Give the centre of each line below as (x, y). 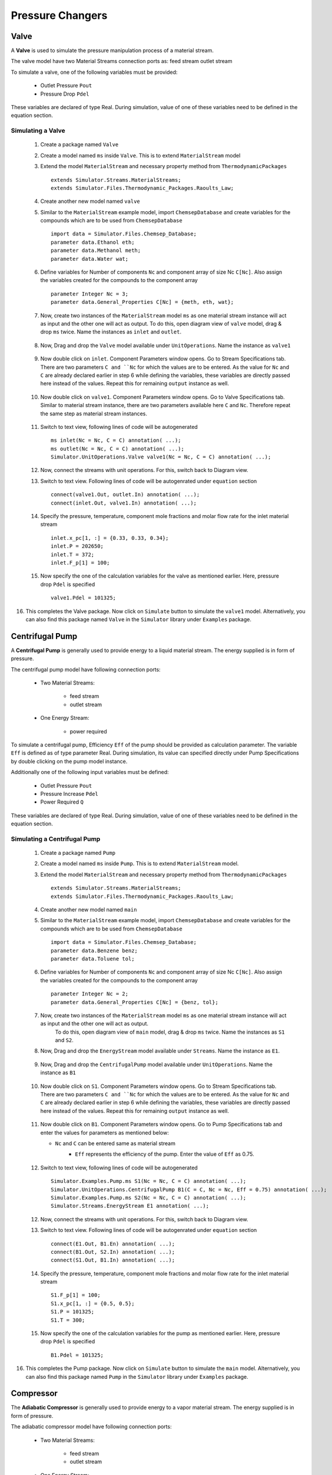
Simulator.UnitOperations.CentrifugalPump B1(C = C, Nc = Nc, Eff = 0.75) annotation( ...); (189, 1189)
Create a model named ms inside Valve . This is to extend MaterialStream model (140, 155)
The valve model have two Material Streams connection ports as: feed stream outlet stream (122, 61)
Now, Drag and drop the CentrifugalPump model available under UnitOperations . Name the (157, 1064)
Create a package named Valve (79, 145)
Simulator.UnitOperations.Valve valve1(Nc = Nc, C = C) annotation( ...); (161, 457)
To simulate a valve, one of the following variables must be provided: (94, 72)
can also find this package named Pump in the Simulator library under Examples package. (137, 1376)
